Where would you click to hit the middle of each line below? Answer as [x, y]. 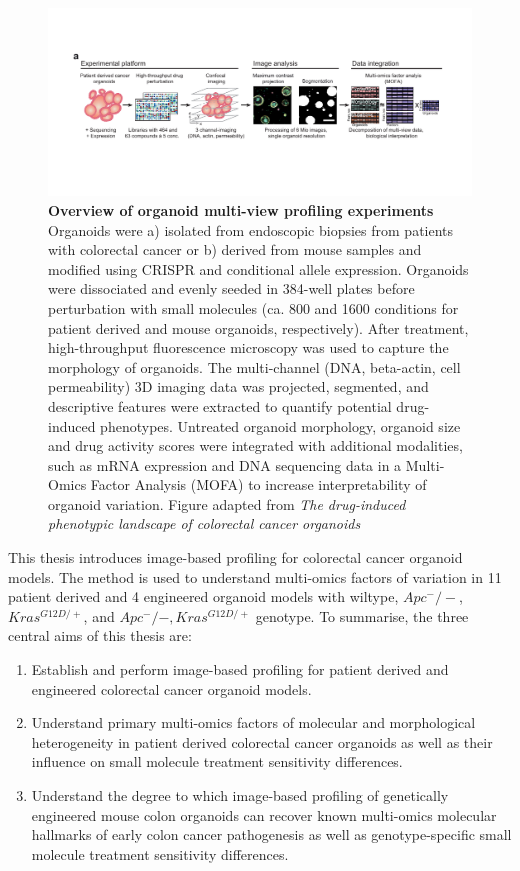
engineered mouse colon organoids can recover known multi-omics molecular [264, 814]
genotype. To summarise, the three [362, 615]
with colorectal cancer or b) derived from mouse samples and [235, 249]
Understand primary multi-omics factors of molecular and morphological [253, 722]
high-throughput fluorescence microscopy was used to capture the [248, 347]
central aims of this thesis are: [100, 635]
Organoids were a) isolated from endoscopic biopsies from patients [251, 229]
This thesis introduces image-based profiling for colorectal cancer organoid [235, 557]
